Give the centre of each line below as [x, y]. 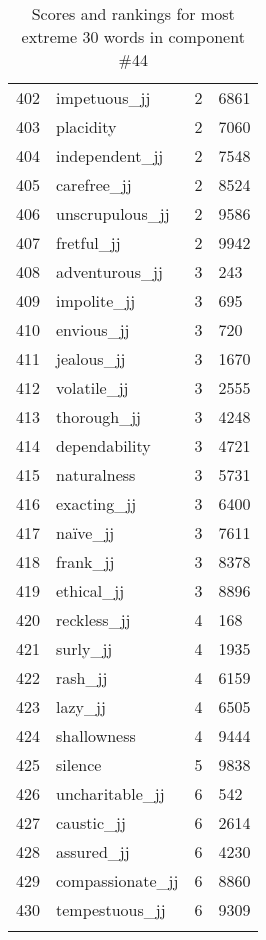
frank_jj [85, 561]
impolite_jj [96, 300]
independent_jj [110, 155]
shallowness [96, 735]
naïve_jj [85, 532]
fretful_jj [88, 242]
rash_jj [82, 677]
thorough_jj [98, 416]
